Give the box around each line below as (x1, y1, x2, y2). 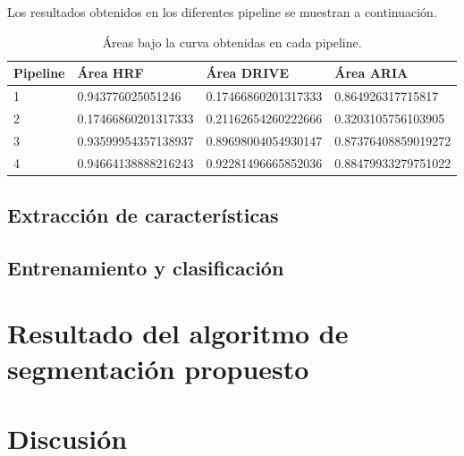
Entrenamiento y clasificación (7, 253, 284, 281)
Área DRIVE (206, 63, 290, 82)
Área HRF (77, 63, 144, 82)
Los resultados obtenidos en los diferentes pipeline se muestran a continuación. (7, 3, 437, 21)
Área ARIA (334, 63, 409, 82)
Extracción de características (7, 201, 279, 229)
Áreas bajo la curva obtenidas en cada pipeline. (102, 32, 362, 51)
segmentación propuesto (7, 350, 309, 386)
